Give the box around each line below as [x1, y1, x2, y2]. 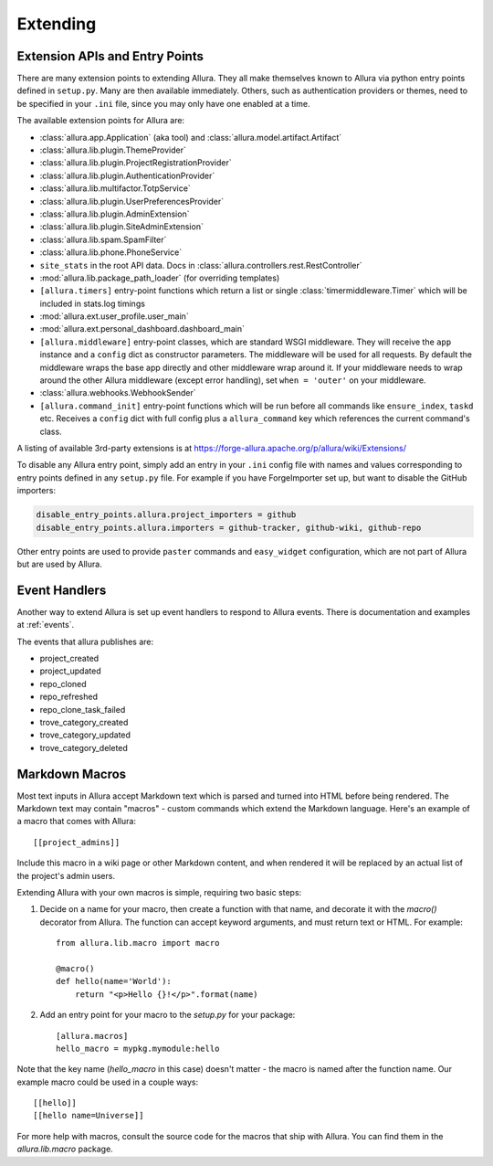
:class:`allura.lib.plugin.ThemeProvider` [39, 144, 186, 155]
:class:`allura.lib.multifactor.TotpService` [39, 183, 191, 194]
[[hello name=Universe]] [33, 1110, 144, 1121]
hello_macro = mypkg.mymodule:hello [56, 1043, 220, 1054]
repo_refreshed [39, 691, 99, 703]
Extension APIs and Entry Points [16, 48, 205, 64]
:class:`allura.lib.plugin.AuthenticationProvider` [39, 170, 215, 181]
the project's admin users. [16, 870, 116, 881]
